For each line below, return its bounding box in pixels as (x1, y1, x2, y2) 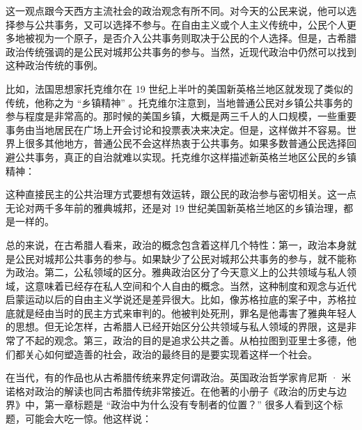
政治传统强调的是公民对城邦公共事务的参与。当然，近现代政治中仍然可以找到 (6, 44, 356, 59)
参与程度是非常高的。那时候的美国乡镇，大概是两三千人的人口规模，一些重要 (6, 109, 356, 123)
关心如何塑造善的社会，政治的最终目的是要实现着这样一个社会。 (24, 346, 317, 361)
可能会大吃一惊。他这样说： (24, 411, 152, 426)
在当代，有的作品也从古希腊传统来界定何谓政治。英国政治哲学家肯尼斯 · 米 (6, 370, 352, 385)
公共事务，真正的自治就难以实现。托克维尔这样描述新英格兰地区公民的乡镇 (15, 149, 356, 164)
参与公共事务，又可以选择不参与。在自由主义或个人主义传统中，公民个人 (15, 17, 347, 31)
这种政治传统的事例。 (6, 58, 103, 72)
